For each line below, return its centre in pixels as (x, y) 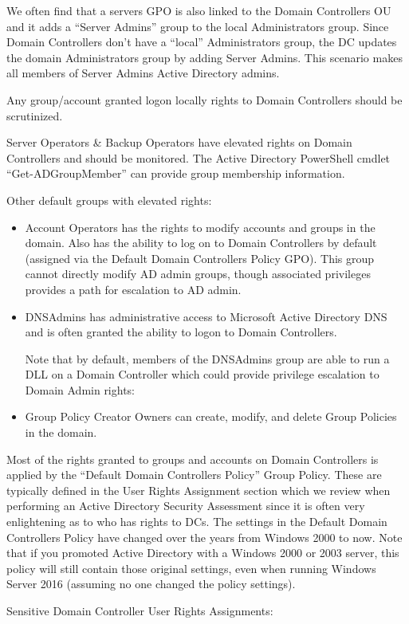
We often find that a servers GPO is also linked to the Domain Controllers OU (199, 10)
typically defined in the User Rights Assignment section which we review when (199, 490)
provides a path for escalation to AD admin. (133, 289)
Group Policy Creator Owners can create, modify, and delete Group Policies (211, 416)
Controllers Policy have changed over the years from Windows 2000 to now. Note (204, 537)
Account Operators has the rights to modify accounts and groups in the (200, 227)
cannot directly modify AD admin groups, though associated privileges (198, 274)
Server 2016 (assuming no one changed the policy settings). (151, 584)
